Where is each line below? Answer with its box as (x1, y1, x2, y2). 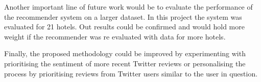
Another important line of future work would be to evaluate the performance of (4, 2, 253, 12)
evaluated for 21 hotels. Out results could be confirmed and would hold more (4, 21, 245, 32)
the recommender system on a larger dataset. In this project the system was (4, 11, 242, 22)
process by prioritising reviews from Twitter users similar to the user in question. (4, 68, 258, 78)
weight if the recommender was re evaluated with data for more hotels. (4, 31, 226, 42)
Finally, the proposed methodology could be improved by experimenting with (4, 48, 246, 59)
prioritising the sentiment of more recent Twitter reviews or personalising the (4, 58, 246, 68)
